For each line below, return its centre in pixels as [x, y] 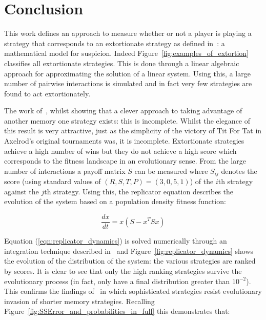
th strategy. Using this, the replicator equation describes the [139, 191]
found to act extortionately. [47, 93]
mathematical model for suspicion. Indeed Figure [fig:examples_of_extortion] [126, 53]
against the [22, 191]
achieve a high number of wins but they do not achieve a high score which [120, 151]
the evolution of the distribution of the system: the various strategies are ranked [130, 261]
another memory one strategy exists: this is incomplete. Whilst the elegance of [127, 120]
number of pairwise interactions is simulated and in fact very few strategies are [128, 83]
